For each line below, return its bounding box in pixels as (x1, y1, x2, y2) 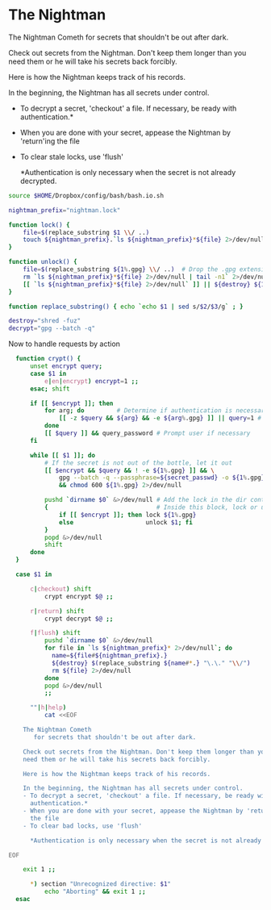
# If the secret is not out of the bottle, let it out (44, 458, 232, 467)
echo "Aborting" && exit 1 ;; (44, 887, 147, 896)
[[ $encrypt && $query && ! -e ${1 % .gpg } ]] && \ (44, 466, 215, 474)
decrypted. (19, 176, 57, 186)
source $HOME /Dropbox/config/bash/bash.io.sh (8, 191, 164, 199)
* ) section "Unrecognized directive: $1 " (29, 880, 172, 888)
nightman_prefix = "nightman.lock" (8, 206, 121, 215)
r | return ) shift (29, 607, 85, 615)
